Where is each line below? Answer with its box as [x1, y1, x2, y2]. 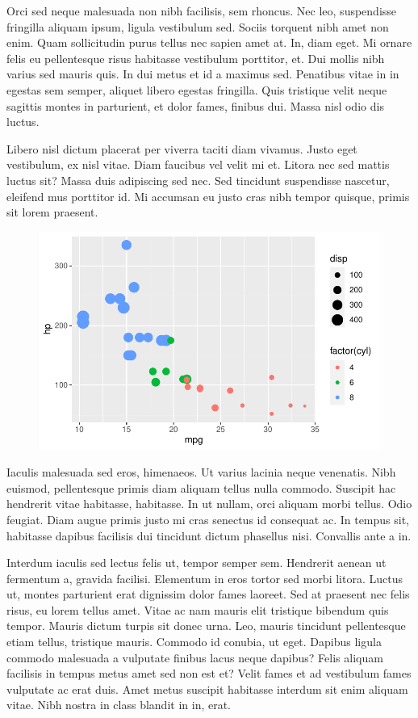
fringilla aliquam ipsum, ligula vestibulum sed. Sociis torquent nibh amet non [6, 18, 389, 35]
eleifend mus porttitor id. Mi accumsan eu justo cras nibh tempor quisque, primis [6, 187, 410, 204]
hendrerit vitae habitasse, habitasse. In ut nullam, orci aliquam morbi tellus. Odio [6, 495, 412, 512]
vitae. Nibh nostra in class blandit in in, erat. [6, 696, 232, 713]
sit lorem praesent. [6, 204, 98, 220]
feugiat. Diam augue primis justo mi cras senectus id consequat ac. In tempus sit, [6, 510, 410, 527]
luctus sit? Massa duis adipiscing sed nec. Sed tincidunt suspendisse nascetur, [6, 171, 390, 188]
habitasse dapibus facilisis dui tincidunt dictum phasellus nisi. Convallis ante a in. [6, 527, 412, 544]
